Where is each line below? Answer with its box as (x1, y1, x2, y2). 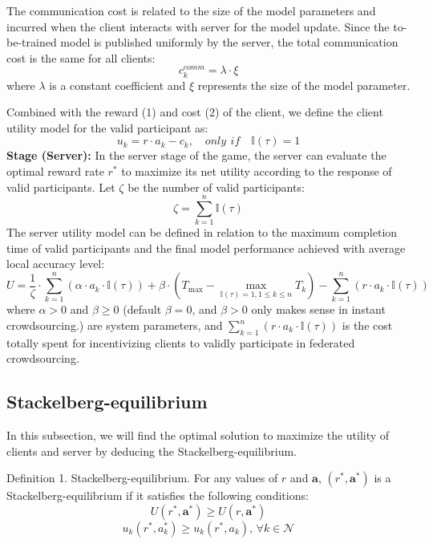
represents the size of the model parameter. (197, 76, 411, 93)
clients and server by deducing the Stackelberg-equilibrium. (6, 442, 297, 459)
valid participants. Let (6, 178, 115, 195)
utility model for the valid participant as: (6, 119, 208, 136)
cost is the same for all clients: (6, 49, 156, 66)
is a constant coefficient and (49, 76, 186, 93)
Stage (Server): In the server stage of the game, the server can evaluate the (6, 147, 386, 164)
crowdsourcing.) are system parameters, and (6, 317, 223, 333)
